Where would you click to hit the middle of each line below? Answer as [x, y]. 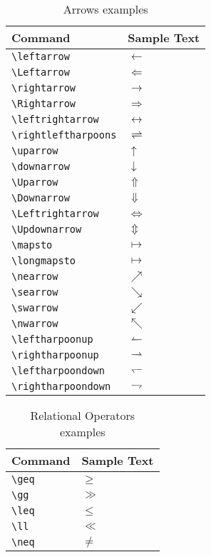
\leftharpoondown [58, 371]
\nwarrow [35, 323]
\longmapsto [44, 261]
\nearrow [35, 276]
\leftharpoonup [52, 339]
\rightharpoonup [55, 355]
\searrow [35, 292]
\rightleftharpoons [64, 135]
